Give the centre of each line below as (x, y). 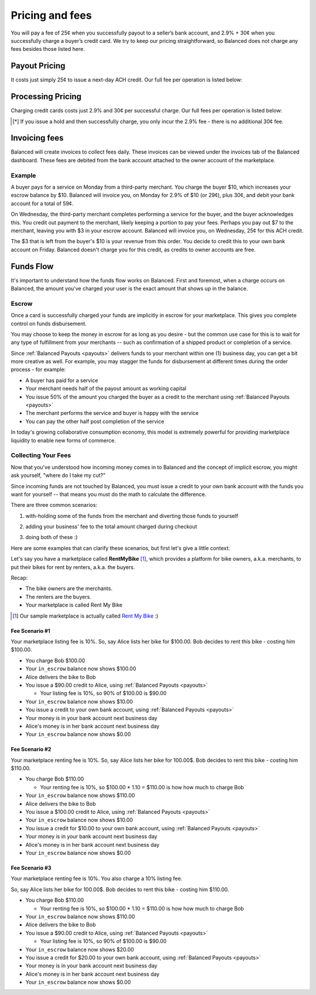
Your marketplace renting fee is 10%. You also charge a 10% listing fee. (97, 878)
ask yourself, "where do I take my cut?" (58, 475)
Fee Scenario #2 (31, 749)
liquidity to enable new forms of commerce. (63, 440)
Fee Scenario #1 (30, 631)
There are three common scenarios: (54, 505)
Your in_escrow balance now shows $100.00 (81, 669)
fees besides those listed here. (48, 49)
